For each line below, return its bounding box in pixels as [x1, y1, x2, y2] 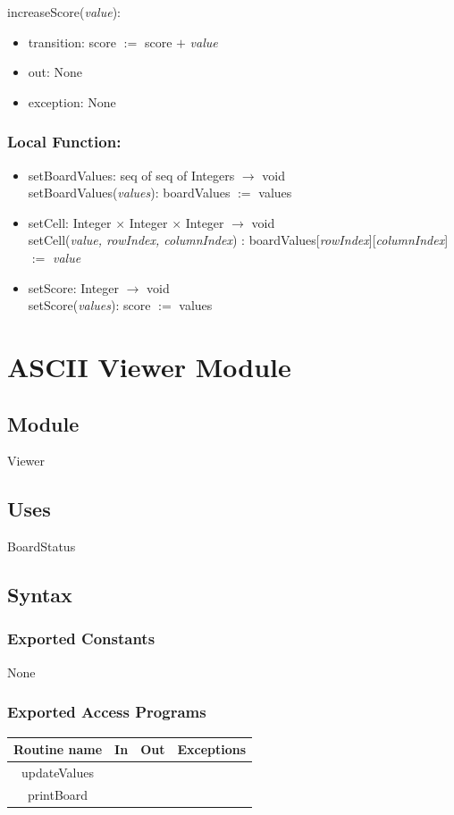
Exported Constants [7, 627, 156, 650]
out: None [28, 63, 83, 81]
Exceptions [177, 740, 247, 759]
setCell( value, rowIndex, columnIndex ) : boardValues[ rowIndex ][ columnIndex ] [28, 231, 449, 249]
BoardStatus [7, 537, 76, 556]
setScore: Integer [28, 278, 120, 297]
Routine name [13, 740, 103, 759]
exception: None [28, 92, 116, 111]
